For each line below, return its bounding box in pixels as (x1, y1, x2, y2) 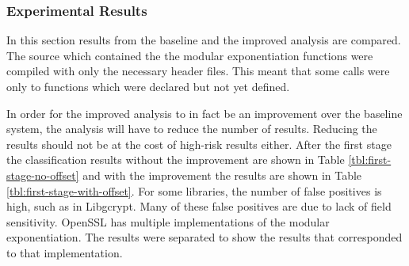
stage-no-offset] (6, 166, 79, 183)
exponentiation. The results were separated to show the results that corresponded (6, 229, 403, 245)
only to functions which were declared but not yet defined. (6, 78, 290, 94)
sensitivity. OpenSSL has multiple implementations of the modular (6, 213, 330, 230)
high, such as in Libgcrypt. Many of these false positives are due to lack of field (6, 198, 392, 215)
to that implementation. (6, 244, 123, 260)
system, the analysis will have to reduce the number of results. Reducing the (6, 120, 377, 137)
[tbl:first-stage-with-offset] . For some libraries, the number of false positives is (6, 182, 382, 199)
